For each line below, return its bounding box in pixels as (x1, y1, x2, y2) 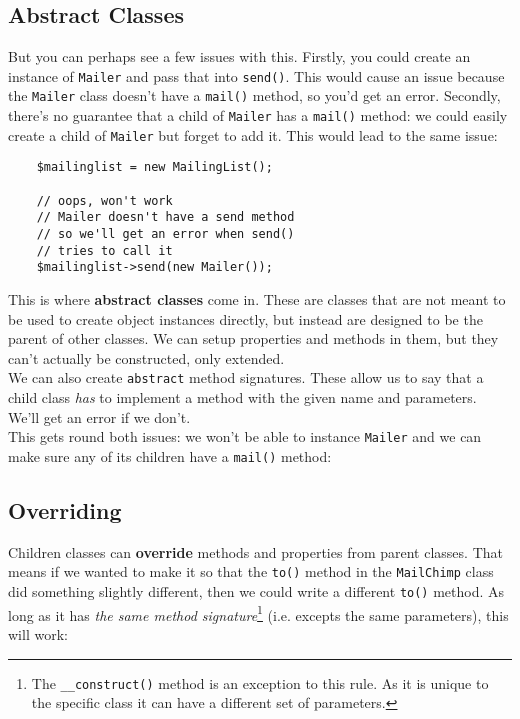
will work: (8, 623, 68, 644)
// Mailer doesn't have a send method (36, 210, 295, 225)
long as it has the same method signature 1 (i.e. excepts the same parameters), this (8, 601, 509, 625)
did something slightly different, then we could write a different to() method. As (8, 581, 505, 601)
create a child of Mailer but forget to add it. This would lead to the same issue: (8, 124, 498, 145)
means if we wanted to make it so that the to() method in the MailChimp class (8, 561, 494, 582)
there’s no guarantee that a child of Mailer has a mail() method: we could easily (8, 105, 508, 126)
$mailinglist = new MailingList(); (36, 160, 273, 175)
